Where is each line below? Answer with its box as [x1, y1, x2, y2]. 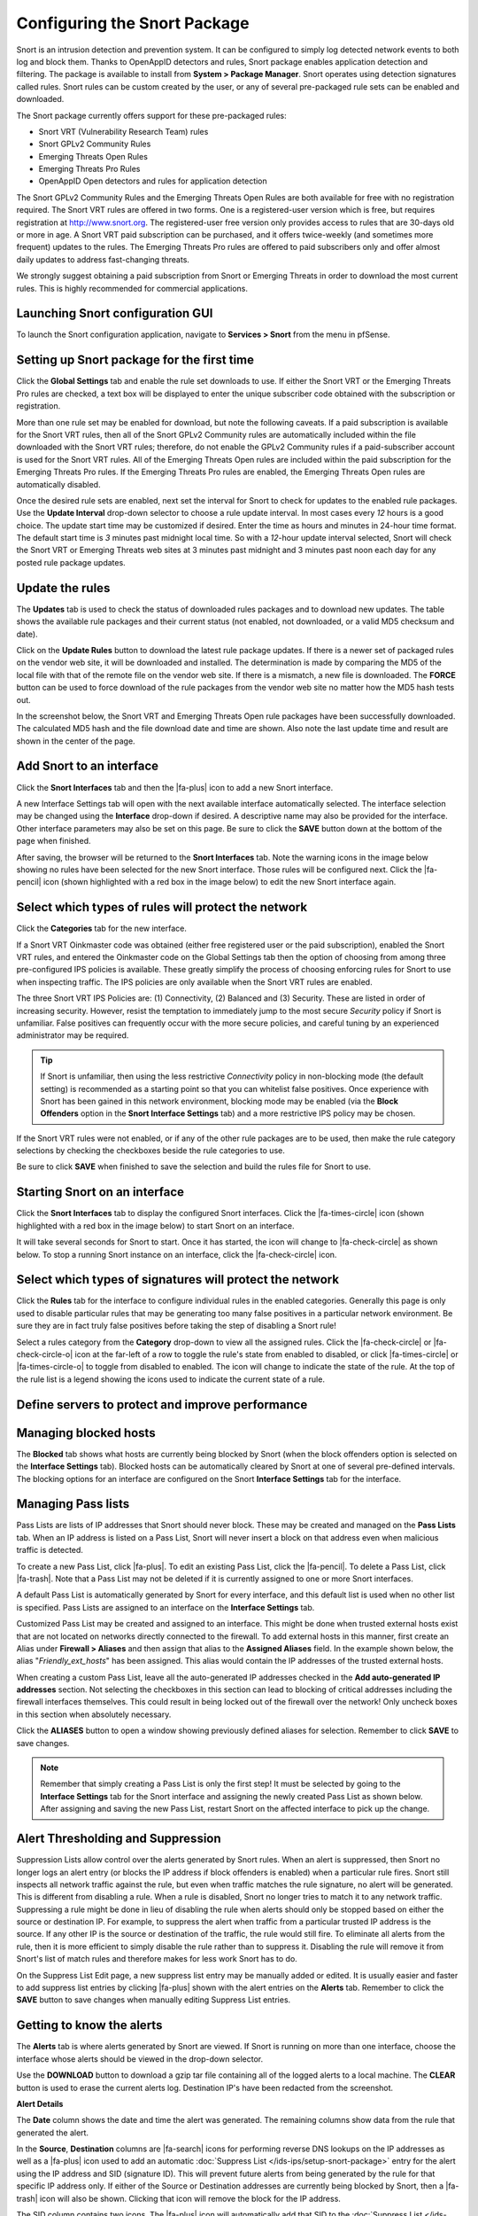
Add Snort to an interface [16, 759, 159, 774]
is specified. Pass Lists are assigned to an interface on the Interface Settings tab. [16, 1602, 315, 1612]
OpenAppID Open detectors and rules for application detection [38, 176, 267, 186]
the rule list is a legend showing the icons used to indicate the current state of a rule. [16, 1374, 325, 1385]
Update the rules [16, 581, 111, 596]
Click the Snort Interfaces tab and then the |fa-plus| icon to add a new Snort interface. [16, 782, 334, 792]
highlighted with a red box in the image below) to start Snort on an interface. [16, 1220, 295, 1231]
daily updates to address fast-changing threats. [16, 254, 190, 265]
